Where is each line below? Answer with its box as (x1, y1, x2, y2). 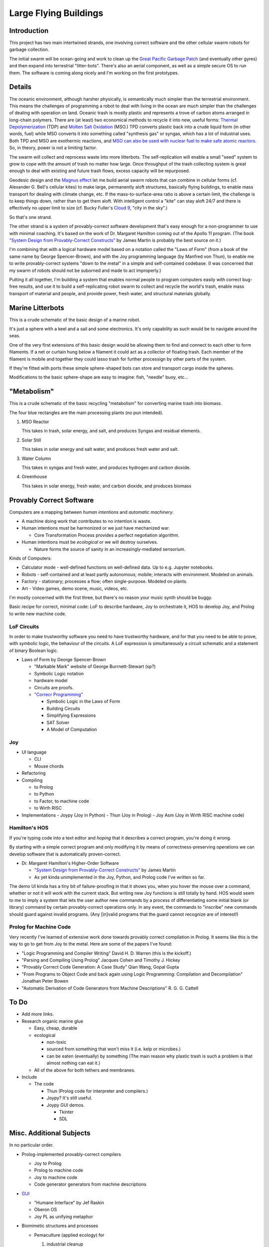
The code (34, 1081, 54, 1087)
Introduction (9, 26, 49, 35)
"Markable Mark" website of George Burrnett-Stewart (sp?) (34, 663, 156, 669)
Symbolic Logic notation (34, 670, 84, 676)
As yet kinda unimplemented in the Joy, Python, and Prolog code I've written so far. (34, 874, 205, 880)
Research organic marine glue (21, 1018, 83, 1024)
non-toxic (46, 1039, 67, 1045)
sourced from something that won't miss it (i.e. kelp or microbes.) (46, 1046, 181, 1052)
